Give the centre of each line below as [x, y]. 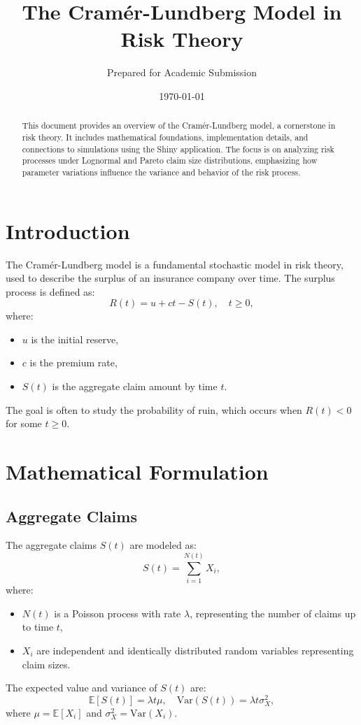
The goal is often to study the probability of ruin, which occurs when [154, 409]
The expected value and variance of [82, 688]
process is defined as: [50, 291]
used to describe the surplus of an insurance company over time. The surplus [170, 278]
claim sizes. [46, 664]
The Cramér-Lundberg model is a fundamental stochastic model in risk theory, [175, 264]
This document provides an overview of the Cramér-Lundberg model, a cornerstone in [179, 125]
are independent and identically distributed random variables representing [195, 650]
